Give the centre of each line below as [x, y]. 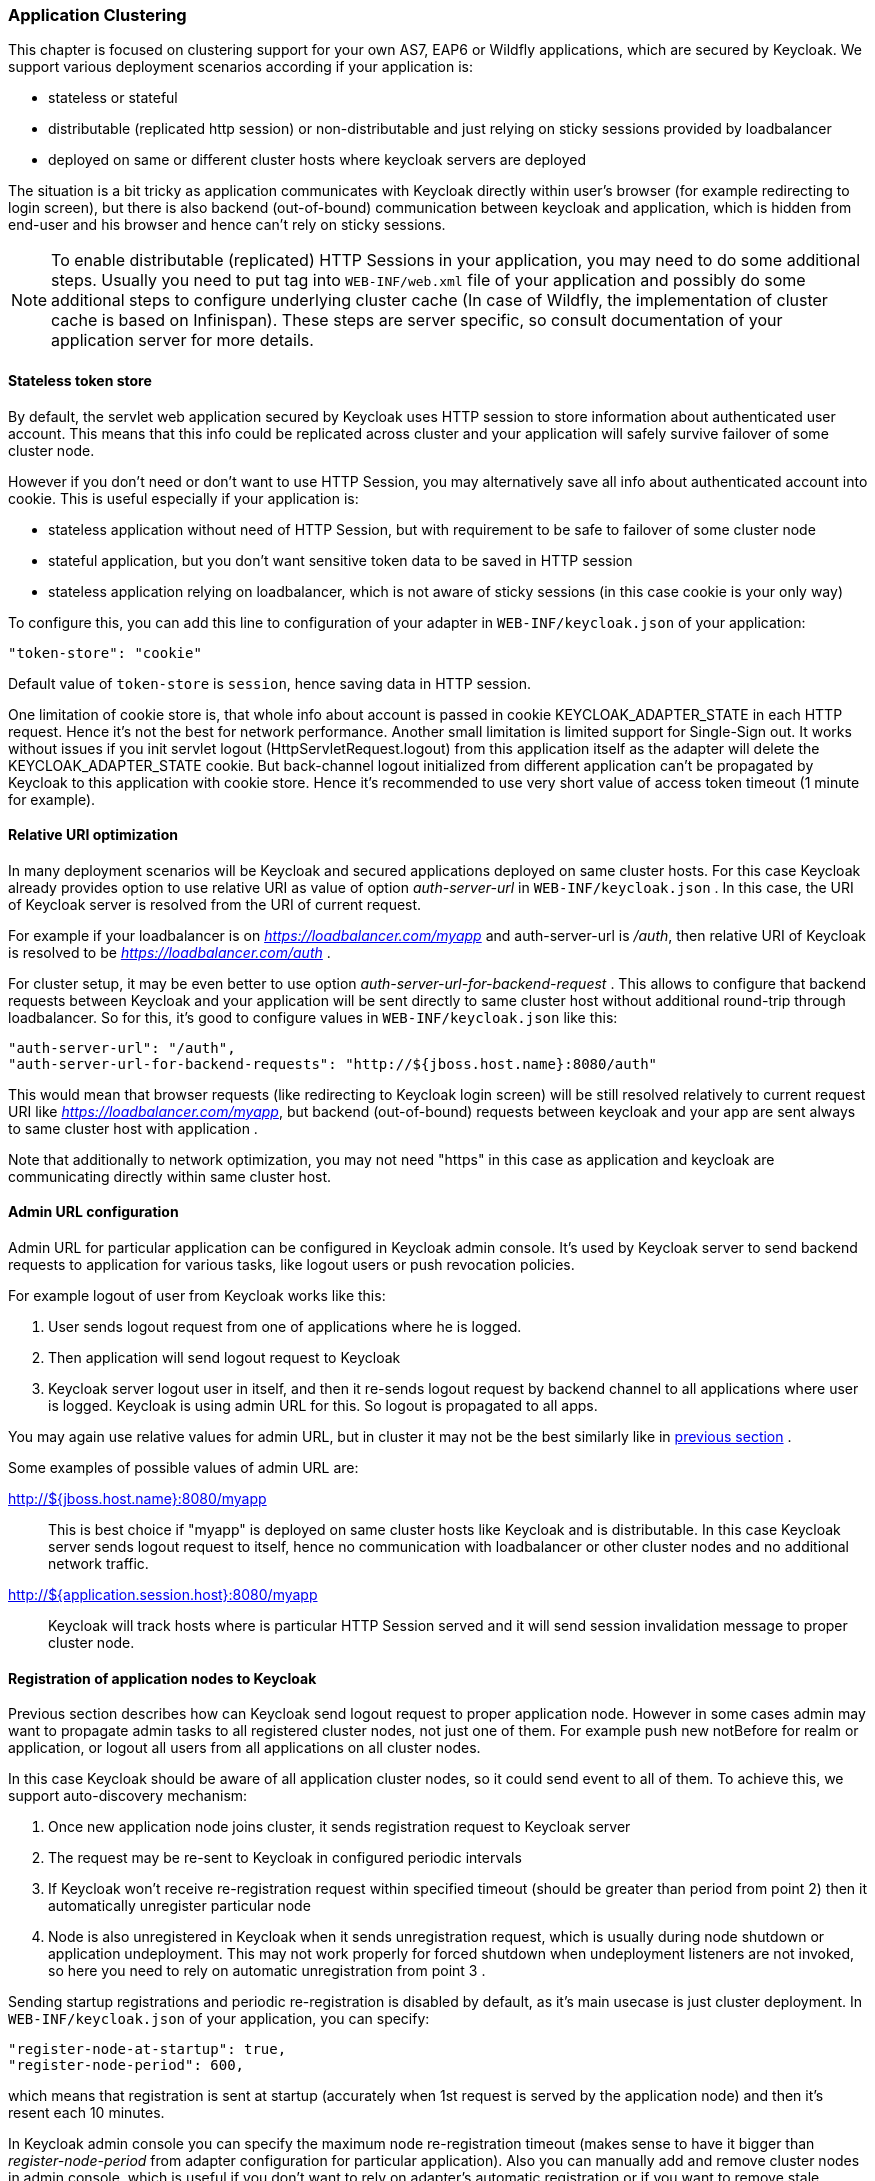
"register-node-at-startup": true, [147, 2049]
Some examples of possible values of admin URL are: [183, 1468]
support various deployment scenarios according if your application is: [240, 67]
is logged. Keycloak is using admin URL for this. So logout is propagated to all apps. [323, 1406]
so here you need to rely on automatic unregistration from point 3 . [267, 1971]
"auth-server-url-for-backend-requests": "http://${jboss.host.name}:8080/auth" [333, 1063]
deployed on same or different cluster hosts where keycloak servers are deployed [317, 160]
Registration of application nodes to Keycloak [162, 1678]
